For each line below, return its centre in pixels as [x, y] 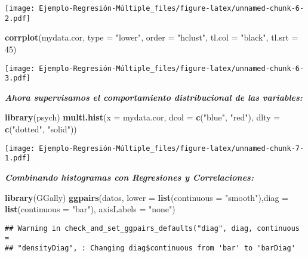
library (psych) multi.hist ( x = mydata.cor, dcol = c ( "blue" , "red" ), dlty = [143, 117]
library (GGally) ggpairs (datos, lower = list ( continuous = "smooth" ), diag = [147, 197]
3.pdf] [18, 78]
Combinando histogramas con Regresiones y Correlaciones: [129, 177]
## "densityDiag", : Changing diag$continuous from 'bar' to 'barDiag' [150, 248]
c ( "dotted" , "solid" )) [41, 129]
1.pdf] [18, 158]
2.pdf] [18, 18]
